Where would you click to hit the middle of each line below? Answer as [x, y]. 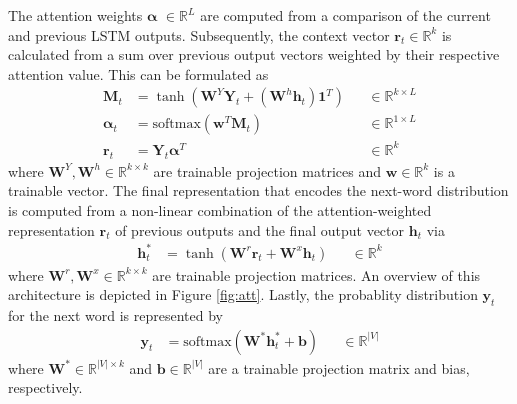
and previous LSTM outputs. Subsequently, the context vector [199, 34]
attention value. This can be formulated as [138, 73]
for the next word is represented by [115, 315]
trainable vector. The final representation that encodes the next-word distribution [258, 190]
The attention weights [75, 15]
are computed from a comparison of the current [345, 15]
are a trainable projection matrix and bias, [339, 367]
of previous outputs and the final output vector [260, 229]
